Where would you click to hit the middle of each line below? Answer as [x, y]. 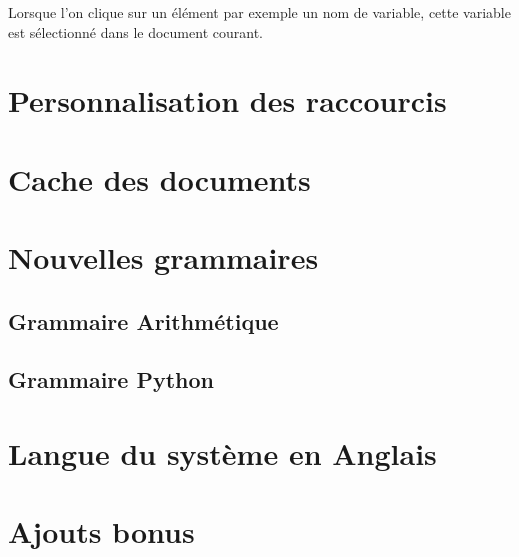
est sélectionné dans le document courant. [135, 31]
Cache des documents [159, 178]
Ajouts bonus [101, 531]
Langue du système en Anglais [222, 453]
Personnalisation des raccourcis [227, 100]
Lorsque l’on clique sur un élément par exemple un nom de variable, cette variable [259, 12]
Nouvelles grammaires [163, 257]
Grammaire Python [111, 379]
